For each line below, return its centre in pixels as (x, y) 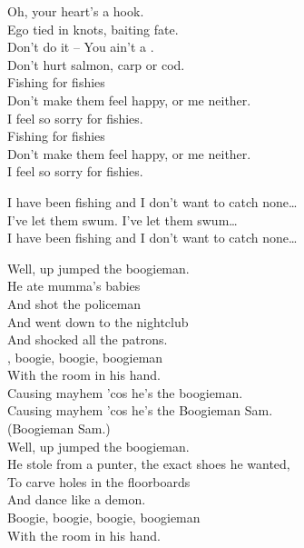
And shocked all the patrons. (88, 339)
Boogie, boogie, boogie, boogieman (104, 518)
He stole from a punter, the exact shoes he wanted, (149, 464)
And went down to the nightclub (98, 321)
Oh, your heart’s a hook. (76, 11)
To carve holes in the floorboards (99, 481)
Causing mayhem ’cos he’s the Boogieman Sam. (140, 410)
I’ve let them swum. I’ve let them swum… (123, 219)
